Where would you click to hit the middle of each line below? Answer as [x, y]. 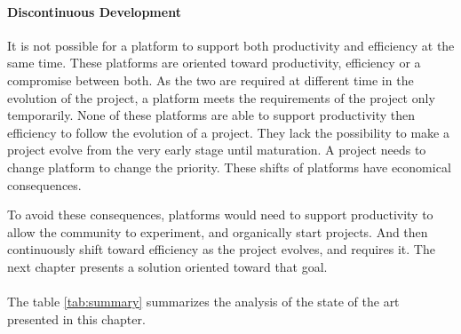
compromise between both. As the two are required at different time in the [211, 80]
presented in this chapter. [76, 318]
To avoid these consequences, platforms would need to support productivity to [220, 215]
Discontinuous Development [94, 11]
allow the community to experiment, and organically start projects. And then [218, 231]
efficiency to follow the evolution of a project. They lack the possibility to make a [228, 132]
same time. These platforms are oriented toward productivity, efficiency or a [214, 63]
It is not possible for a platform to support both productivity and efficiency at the [231, 45]
